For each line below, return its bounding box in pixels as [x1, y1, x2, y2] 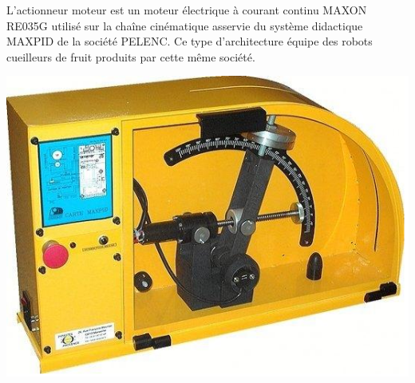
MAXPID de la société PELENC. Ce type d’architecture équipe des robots [6, 33, 373, 49]
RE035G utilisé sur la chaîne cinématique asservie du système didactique [6, 17, 363, 34]
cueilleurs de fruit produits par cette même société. [6, 48, 255, 65]
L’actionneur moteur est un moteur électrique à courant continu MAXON [6, 2, 367, 18]
